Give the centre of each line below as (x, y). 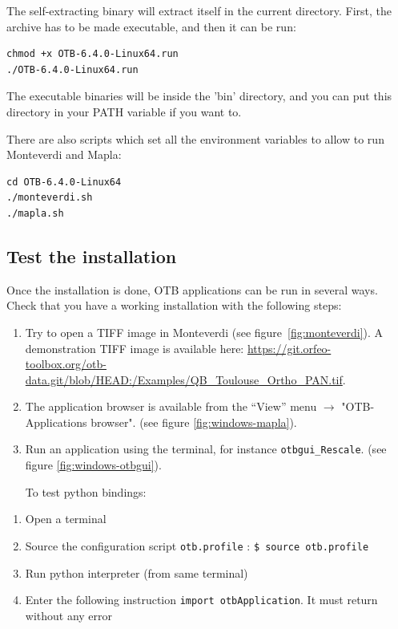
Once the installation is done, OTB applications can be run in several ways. (192, 289)
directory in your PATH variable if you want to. (124, 111)
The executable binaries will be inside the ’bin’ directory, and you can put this (199, 96)
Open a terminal (66, 519)
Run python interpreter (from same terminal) (137, 572)
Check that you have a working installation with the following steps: (174, 305)
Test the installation (92, 256)
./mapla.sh (35, 213)
